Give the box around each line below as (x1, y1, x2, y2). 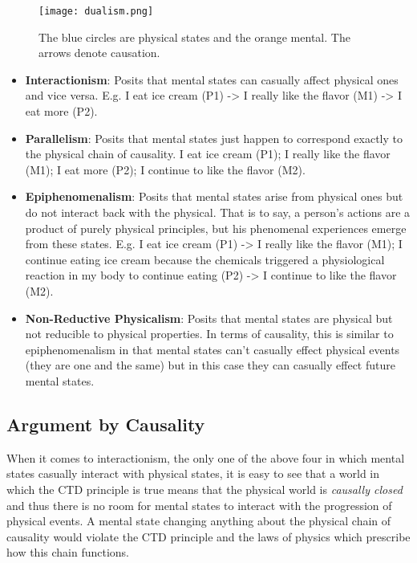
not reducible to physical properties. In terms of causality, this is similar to (25, 325, 394, 342)
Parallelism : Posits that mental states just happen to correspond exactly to (25, 129, 403, 146)
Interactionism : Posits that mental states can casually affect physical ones (25, 71, 399, 88)
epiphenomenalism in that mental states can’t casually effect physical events (25, 341, 400, 357)
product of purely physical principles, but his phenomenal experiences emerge (25, 219, 407, 236)
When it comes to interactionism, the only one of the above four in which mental (6, 449, 405, 466)
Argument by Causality (6, 411, 205, 436)
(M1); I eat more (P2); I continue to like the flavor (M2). (25, 161, 306, 177)
